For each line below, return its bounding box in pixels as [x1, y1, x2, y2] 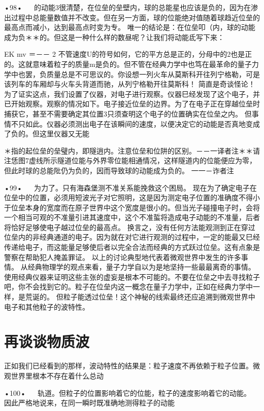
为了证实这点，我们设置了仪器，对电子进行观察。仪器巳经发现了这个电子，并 [4, 88, 260, 99]
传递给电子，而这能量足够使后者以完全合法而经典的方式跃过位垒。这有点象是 [4, 242, 260, 252]
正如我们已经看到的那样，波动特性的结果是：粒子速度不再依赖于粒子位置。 [4, 360, 253, 371]
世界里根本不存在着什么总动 [11, 370, 104, 381]
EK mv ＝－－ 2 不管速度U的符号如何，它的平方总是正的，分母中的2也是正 [4, 49, 252, 59]
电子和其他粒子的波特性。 [4, 301, 89, 312]
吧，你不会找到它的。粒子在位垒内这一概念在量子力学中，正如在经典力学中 [4, 281, 253, 292]
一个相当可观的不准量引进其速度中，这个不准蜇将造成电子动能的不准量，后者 [4, 212, 260, 222]
